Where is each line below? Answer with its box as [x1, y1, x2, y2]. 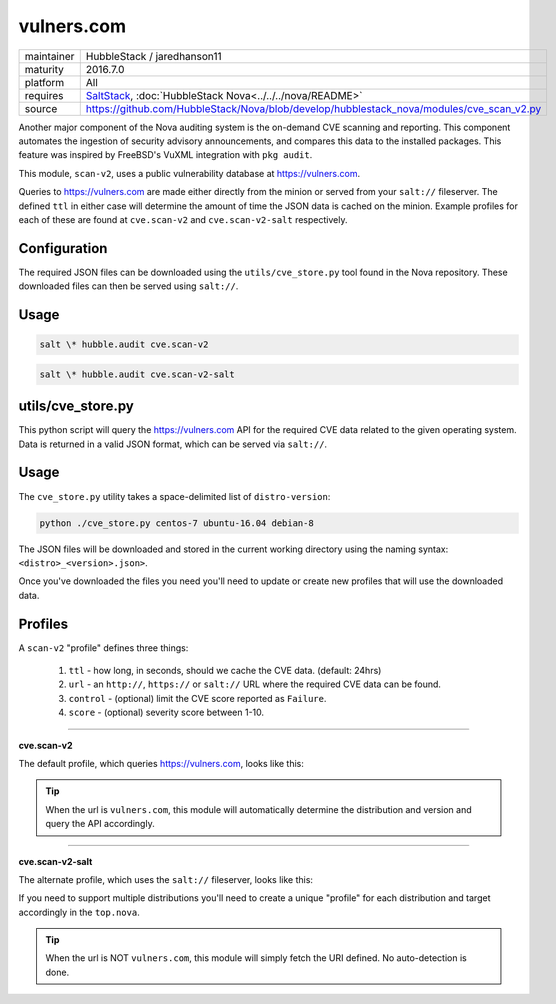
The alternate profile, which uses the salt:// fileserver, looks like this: [18, 873, 314, 885]
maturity [24, 62, 65, 76]
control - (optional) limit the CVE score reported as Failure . [68, 692, 327, 704]
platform [24, 75, 65, 89]
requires [24, 88, 64, 102]
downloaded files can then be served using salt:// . [18, 280, 239, 292]
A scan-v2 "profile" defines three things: [18, 641, 189, 654]
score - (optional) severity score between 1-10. [68, 706, 265, 719]
